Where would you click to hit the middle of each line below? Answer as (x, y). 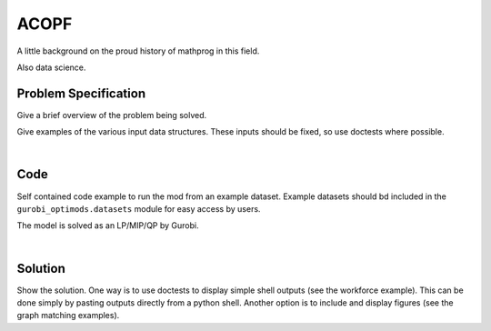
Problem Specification (81, 93)
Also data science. (51, 67)
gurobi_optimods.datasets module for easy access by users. (139, 208)
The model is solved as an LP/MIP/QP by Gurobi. (108, 226)
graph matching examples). (68, 316)
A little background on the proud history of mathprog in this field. (138, 51)
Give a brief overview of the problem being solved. (112, 115)
